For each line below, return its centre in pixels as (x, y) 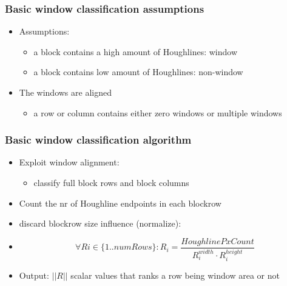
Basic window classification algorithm (98, 140)
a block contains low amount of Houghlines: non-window (138, 72)
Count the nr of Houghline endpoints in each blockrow (120, 203)
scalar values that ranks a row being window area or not (175, 275)
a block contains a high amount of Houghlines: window (135, 51)
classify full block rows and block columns (111, 182)
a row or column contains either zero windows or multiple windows (158, 112)
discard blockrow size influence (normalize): (100, 223)
